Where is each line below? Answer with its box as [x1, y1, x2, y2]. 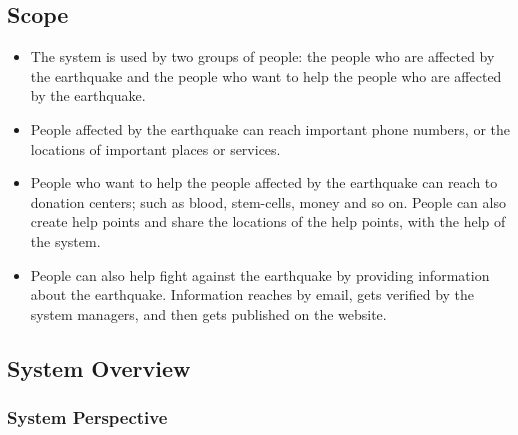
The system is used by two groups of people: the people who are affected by [30, 46, 495, 67]
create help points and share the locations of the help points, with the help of [30, 211, 506, 232]
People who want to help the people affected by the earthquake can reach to [30, 172, 498, 193]
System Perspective [7, 405, 168, 430]
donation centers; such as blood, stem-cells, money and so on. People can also [30, 191, 506, 212]
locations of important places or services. [30, 138, 281, 159]
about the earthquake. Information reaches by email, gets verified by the [30, 284, 475, 305]
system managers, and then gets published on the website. [30, 303, 387, 324]
